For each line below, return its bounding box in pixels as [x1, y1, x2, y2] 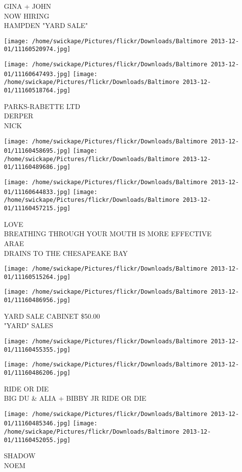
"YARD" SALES [4, 320, 53, 331]
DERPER [4, 111, 33, 121]
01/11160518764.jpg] [4, 87, 71, 94]
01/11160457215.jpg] [4, 205, 71, 212]
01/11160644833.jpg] [4, 188, 71, 195]
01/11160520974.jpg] [4, 46, 71, 53]
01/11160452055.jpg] [4, 436, 71, 444]
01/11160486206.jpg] [4, 369, 71, 376]
